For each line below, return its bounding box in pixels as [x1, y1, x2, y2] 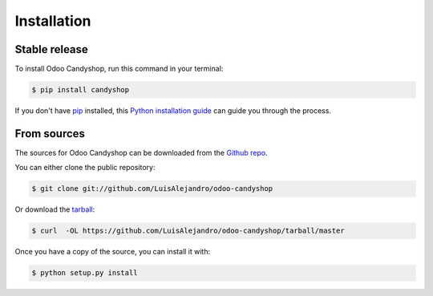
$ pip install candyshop [31, 85, 130, 95]
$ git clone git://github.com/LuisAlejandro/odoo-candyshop [31, 184, 273, 193]
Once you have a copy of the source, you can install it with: [14, 247, 211, 257]
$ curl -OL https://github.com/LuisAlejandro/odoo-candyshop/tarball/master [31, 226, 345, 236]
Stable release [14, 43, 88, 56]
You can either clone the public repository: [14, 163, 156, 172]
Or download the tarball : [14, 205, 95, 214]
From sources [14, 127, 86, 140]
